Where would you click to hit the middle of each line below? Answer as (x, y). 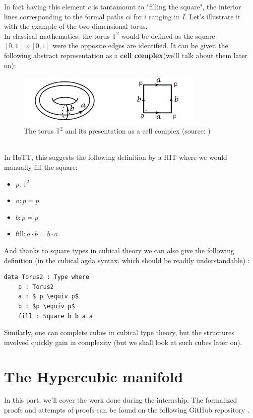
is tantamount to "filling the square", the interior (167, 6)
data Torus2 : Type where (47, 277)
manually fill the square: (41, 167)
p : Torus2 (36, 287)
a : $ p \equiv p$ (48, 297)
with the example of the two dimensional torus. (76, 26)
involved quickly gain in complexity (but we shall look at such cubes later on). (123, 342)
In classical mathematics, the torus (57, 35)
